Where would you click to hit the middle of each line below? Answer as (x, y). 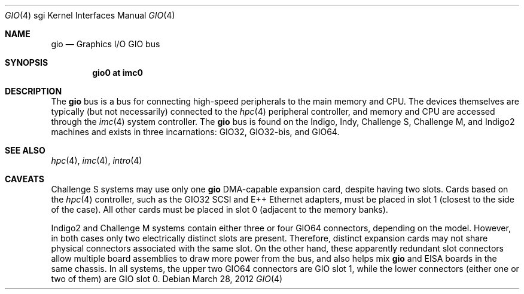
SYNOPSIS (27, 62)
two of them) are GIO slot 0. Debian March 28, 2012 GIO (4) (167, 279)
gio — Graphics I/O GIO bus (106, 44)
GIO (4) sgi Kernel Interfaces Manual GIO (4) (90, 15)
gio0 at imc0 (118, 73)
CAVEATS (25, 179)
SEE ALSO (25, 150)
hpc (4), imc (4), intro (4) (97, 160)
